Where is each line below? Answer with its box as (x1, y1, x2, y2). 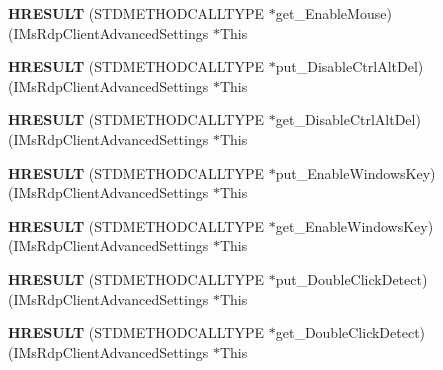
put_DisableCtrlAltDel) (275, 56, 424, 77)
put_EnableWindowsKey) (275, 162, 436, 183)
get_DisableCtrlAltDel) (275, 109, 421, 130)
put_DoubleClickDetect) (275, 268, 428, 289)
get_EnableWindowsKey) (275, 215, 434, 236)
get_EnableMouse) (275, 3, 392, 23)
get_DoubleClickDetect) (275, 322, 426, 343)
